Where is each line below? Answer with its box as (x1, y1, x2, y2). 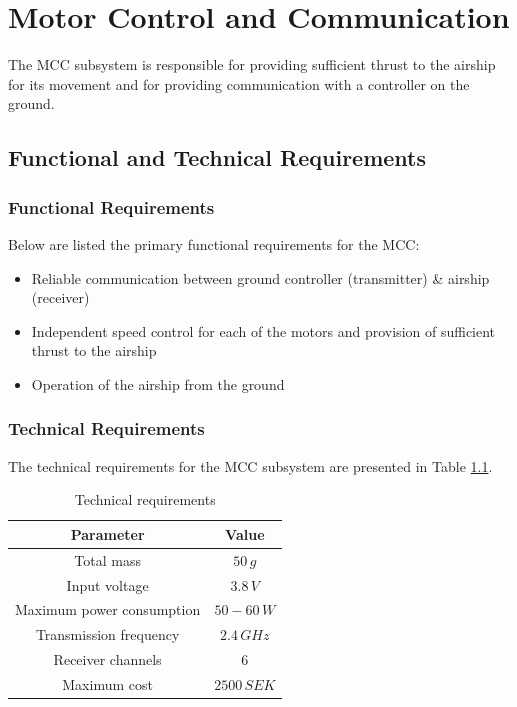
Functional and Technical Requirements (8, 142, 427, 173)
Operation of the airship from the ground (31, 373, 285, 394)
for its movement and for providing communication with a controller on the (8, 73, 470, 94)
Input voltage (66, 574, 149, 595)
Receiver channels (53, 649, 162, 670)
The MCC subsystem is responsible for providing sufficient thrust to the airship (8, 54, 496, 75)
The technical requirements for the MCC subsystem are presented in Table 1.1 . (8, 455, 493, 476)
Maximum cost (62, 673, 153, 694)
